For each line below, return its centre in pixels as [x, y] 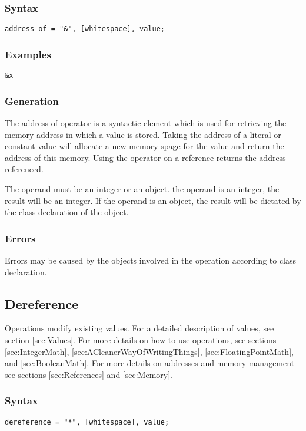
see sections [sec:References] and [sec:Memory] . [89, 374]
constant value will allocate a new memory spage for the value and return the [144, 146]
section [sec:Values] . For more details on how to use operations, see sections [141, 339]
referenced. [24, 169]
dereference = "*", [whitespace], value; [87, 422]
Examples [28, 54]
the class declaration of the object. [67, 212]
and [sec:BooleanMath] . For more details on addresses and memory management [150, 363]
